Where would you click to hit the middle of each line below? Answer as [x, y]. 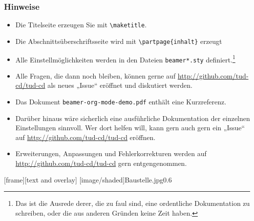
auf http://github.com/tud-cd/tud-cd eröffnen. [85, 137]
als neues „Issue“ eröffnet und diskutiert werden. [120, 85]
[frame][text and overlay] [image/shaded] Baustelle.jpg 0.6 [88, 179]
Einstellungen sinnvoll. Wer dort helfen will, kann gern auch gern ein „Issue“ [130, 128]
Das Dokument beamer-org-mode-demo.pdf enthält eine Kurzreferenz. [121, 102]
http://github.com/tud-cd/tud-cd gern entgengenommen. [101, 163]
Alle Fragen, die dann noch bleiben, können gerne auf [95, 75]
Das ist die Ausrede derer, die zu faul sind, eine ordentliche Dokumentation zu [133, 203]
